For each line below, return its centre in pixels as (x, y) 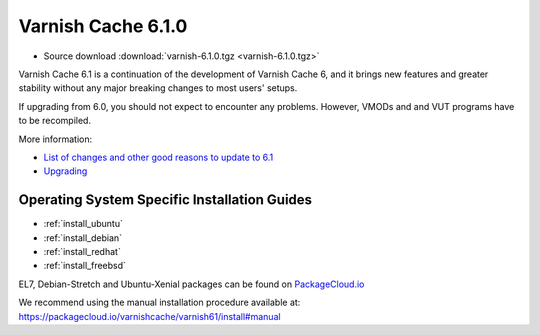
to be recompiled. (55, 121)
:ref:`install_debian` (83, 237)
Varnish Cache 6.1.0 (103, 26)
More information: (55, 139)
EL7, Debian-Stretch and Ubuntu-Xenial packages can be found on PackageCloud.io (191, 284)
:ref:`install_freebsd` (85, 266)
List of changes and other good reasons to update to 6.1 (158, 157)
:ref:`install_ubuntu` (83, 224)
